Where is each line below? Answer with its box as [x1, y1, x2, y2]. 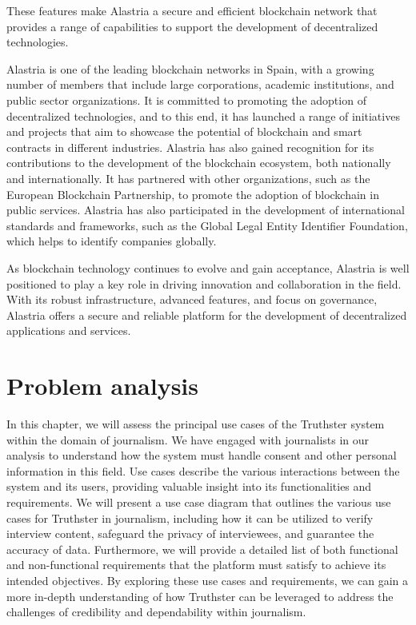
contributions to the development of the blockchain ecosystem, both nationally [6, 154, 391, 171]
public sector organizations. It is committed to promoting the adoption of [6, 91, 366, 108]
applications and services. [6, 322, 131, 339]
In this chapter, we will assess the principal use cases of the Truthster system [6, 416, 385, 432]
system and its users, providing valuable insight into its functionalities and [6, 478, 372, 495]
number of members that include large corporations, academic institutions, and [6, 76, 394, 93]
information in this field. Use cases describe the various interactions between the [6, 462, 400, 479]
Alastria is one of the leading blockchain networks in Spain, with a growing [6, 60, 374, 77]
